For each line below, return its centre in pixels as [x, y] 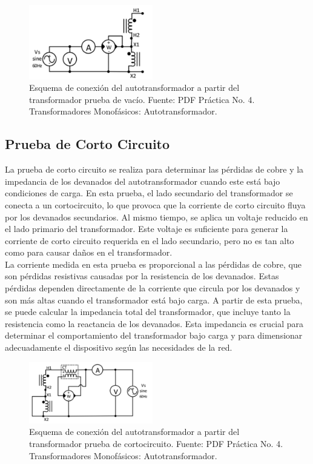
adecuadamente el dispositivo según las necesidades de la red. [119, 347]
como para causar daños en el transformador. [89, 252]
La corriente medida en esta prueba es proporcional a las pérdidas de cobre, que [153, 264]
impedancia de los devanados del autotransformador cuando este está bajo [143, 181]
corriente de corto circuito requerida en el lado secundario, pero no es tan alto [150, 240]
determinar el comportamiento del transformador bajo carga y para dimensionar [154, 335]
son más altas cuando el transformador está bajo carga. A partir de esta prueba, [154, 300]
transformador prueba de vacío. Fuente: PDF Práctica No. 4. [142, 99]
